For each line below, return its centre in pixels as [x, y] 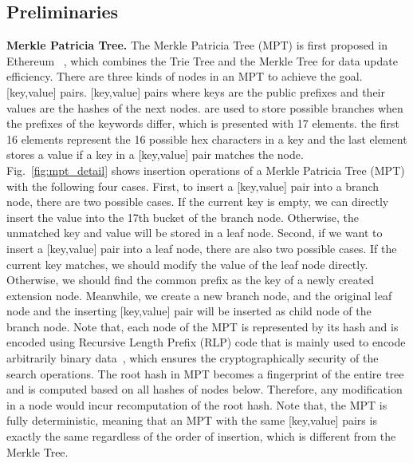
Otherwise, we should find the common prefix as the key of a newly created [191, 280]
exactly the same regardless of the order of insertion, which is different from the [201, 436]
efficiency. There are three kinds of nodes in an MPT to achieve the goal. [185, 76]
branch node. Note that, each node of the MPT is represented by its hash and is [203, 326]
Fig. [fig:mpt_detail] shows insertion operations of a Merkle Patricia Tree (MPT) [206, 170]
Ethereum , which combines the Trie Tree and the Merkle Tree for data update [202, 60]
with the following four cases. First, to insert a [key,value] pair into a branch [193, 186]
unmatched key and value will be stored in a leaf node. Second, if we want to [195, 233]
